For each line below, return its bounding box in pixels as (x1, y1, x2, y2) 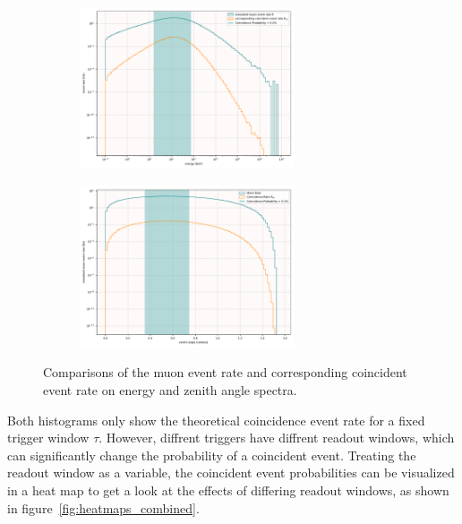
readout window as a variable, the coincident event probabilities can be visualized (7, 463, 455, 482)
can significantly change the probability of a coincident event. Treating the (7, 445, 416, 464)
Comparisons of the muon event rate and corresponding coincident (43, 363, 407, 382)
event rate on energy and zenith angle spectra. (43, 380, 297, 399)
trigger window (7, 428, 90, 447)
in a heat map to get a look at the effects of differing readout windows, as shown (7, 480, 449, 499)
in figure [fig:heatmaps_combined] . (7, 498, 200, 517)
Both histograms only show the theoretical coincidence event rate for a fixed (7, 410, 425, 429)
